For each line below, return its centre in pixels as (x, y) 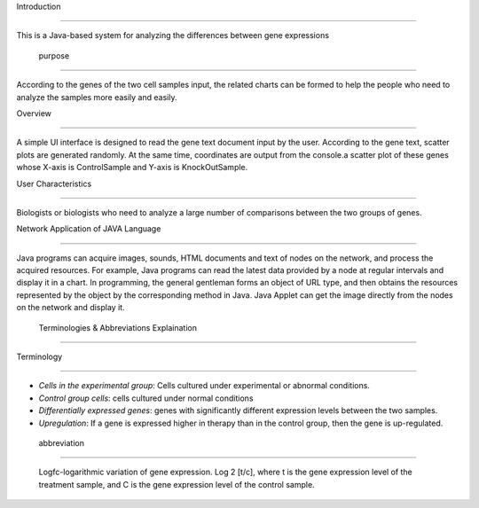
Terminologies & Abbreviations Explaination (118, 327)
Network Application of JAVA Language (89, 229)
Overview (34, 113)
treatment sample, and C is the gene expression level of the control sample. (177, 484)
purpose (54, 55)
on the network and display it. (71, 308)
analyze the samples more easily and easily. (97, 97)
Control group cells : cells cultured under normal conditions (146, 398)
